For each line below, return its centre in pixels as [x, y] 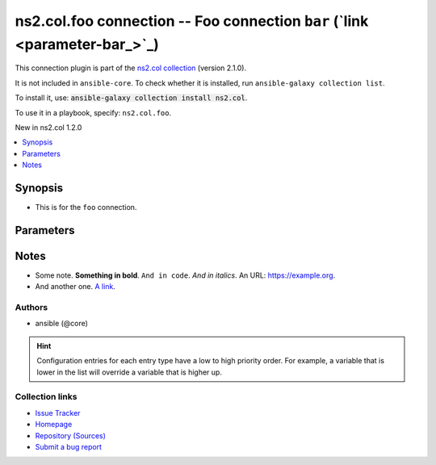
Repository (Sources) [71, 435]
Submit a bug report [69, 446]
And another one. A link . [75, 287]
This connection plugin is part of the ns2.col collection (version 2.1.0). [131, 68]
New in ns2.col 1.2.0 [48, 127]
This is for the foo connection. [86, 207]
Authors [31, 308]
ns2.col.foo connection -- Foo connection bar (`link [192, 21]
